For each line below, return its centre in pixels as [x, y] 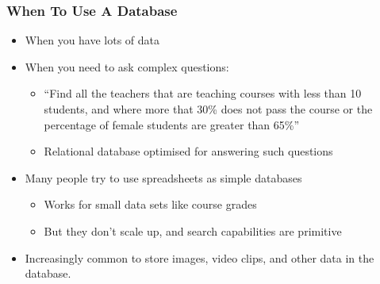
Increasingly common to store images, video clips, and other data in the [200, 257]
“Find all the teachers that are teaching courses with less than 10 [203, 93]
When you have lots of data [92, 40]
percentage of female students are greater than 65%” [172, 124]
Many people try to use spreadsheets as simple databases [163, 177]
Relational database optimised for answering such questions [188, 151]
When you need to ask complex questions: [127, 66]
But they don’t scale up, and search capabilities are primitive [193, 230]
